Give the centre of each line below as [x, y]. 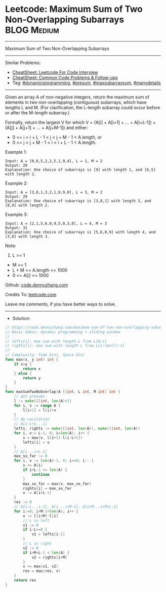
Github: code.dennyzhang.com [37, 285]
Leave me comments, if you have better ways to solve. [61, 304]
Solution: [21, 318]
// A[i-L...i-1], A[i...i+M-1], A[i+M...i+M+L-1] [66, 507]
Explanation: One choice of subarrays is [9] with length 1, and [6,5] [80, 170]
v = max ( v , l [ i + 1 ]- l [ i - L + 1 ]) [53, 438]
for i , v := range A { [37, 406]
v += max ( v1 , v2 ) [41, 567]
